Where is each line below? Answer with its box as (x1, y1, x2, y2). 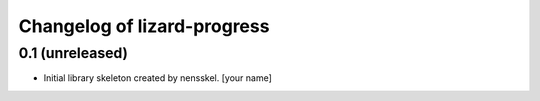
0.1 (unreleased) (18, 44, 129, 62)
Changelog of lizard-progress (18, 15, 270, 37)
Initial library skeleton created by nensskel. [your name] (43, 72, 272, 84)
